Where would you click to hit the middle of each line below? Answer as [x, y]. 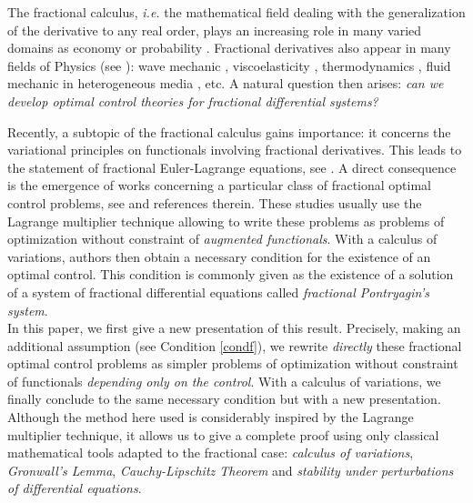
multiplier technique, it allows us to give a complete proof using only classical [223, 434]
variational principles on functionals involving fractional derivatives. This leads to [235, 150]
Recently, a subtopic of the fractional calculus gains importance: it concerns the [229, 131]
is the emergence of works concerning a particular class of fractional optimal [220, 185]
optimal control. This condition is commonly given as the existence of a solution [231, 274]
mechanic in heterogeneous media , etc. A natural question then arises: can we [226, 83]
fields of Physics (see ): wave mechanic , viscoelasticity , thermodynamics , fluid [229, 65]
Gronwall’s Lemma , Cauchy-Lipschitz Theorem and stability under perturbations [231, 470]
